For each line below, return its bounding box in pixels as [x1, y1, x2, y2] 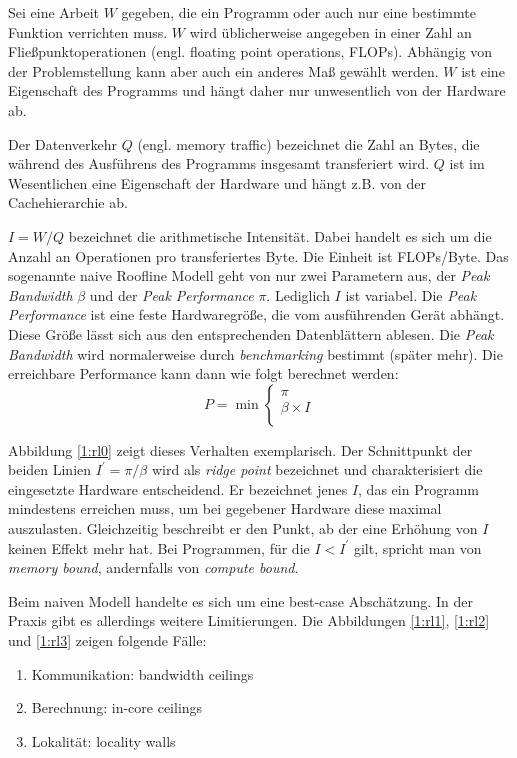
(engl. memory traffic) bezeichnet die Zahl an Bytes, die [137, 133, 480, 154]
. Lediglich [266, 284, 330, 305]
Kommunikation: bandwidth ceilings [31, 663, 254, 684]
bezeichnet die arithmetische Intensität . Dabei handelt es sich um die [68, 225, 492, 246]
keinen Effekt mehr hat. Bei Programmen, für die [8, 537, 310, 558]
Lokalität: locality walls [31, 730, 176, 751]
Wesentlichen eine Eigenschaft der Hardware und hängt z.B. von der [8, 172, 426, 193]
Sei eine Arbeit [8, 2, 100, 22]
